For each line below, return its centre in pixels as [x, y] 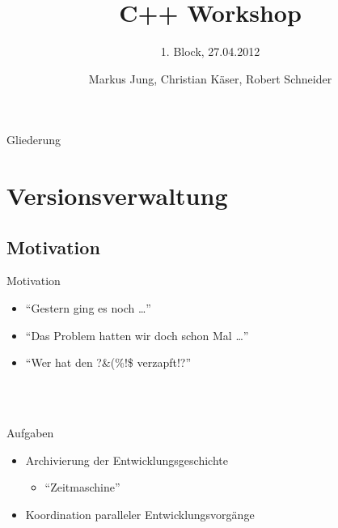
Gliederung [34, 140]
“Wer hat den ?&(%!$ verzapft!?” [108, 362]
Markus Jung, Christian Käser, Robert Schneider [210, 78]
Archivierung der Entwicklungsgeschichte [127, 460]
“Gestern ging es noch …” [88, 308]
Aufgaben [30, 433]
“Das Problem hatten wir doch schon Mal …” [137, 335]
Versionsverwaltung [117, 196]
